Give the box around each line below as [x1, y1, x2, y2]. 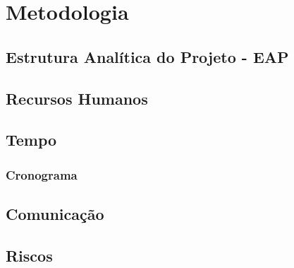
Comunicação [6, 202, 104, 224]
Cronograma [6, 165, 78, 183]
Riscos [6, 244, 53, 266]
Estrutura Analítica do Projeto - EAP [6, 45, 289, 67]
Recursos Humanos [6, 87, 148, 109]
